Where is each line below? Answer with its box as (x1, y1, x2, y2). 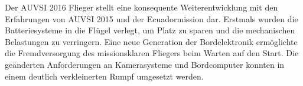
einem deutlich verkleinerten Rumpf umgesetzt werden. (5, 70, 204, 82)
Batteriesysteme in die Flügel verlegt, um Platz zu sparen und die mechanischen (5, 24, 295, 36)
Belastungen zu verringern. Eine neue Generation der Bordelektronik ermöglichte (5, 35, 298, 47)
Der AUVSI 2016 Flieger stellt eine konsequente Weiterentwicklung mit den (5, 1, 278, 13)
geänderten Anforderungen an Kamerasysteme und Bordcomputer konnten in (5, 58, 285, 70)
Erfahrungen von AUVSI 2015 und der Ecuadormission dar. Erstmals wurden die (5, 12, 298, 25)
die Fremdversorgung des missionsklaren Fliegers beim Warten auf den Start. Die (5, 47, 299, 59)
